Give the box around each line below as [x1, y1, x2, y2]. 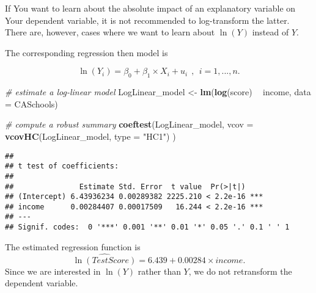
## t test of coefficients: [5, 162, 119, 171]
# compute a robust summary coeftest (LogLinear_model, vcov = [5, 118, 254, 131]
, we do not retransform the [188, 264, 292, 277]
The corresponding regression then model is [5, 46, 168, 59]
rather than [138, 264, 181, 277]
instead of [252, 26, 289, 38]
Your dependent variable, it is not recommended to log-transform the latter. [5, 13, 290, 26]
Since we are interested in [5, 264, 101, 277]
